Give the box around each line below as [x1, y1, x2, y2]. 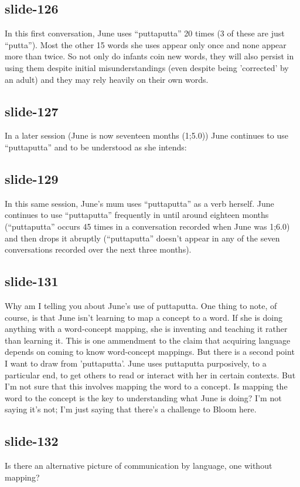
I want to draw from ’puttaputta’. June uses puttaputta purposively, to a [5, 357, 267, 369]
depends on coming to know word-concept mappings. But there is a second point [5, 345, 295, 358]
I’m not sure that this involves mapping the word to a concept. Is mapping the [5, 380, 288, 392]
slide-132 [5, 432, 59, 450]
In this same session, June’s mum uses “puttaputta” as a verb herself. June [5, 197, 274, 209]
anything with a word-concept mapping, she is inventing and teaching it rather [5, 323, 288, 335]
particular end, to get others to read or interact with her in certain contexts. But [5, 368, 296, 381]
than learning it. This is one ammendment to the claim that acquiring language [5, 334, 291, 346]
